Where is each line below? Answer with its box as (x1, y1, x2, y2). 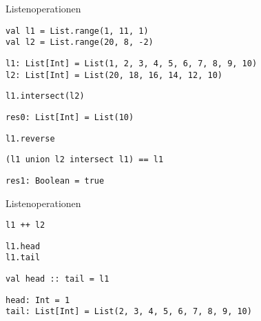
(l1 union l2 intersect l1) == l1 (6, 155, 164, 165)
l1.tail (6, 253, 41, 263)
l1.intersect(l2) (6, 91, 85, 101)
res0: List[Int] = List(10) (6, 112, 134, 122)
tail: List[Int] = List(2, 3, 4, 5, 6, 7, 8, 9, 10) (6, 307, 252, 317)
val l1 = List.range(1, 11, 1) (6, 26, 149, 36)
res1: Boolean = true (6, 175, 105, 186)
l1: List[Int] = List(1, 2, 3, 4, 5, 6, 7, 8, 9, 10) (6, 58, 258, 68)
